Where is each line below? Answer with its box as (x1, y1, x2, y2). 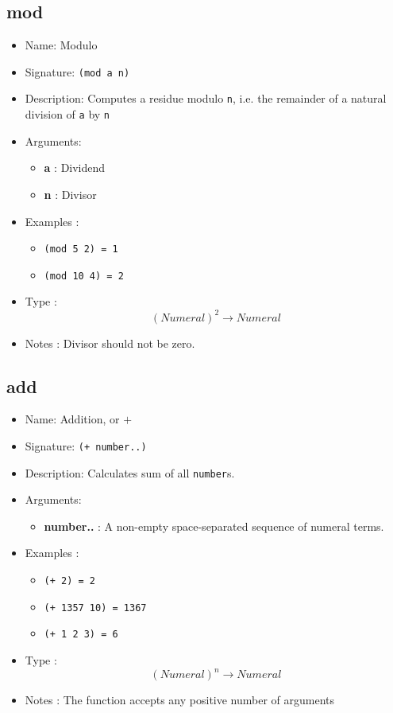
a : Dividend (44, 159, 106, 176)
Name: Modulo (25, 37, 98, 53)
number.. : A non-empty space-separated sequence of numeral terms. (44, 517, 384, 534)
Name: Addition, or (25, 411, 120, 427)
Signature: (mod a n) (25, 63, 130, 80)
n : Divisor (44, 185, 97, 202)
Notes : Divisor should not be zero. (25, 334, 195, 351)
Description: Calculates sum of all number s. (25, 464, 235, 481)
